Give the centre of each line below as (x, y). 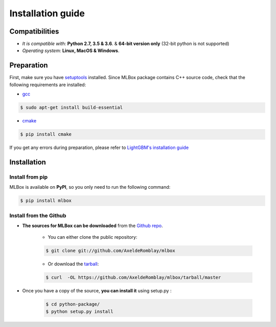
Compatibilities (34, 31)
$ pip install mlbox (46, 201)
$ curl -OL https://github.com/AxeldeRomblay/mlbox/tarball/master (133, 278)
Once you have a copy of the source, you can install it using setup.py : (97, 291)
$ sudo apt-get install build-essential (71, 108)
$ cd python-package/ (73, 304)
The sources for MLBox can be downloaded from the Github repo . (93, 225)
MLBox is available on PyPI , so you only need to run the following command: (90, 187)
